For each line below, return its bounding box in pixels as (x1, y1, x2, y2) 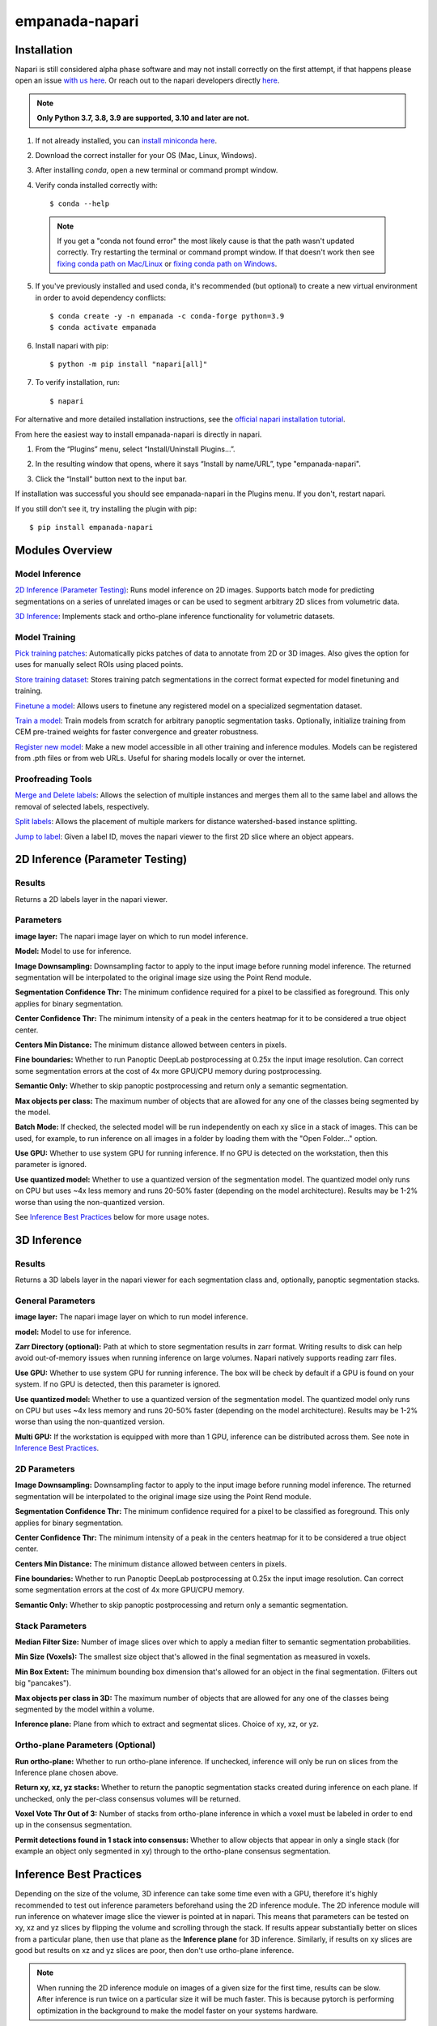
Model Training (15, 631, 76, 643)
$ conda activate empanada (49, 323, 157, 332)
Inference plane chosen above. (15, 1767, 119, 1777)
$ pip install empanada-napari (29, 523, 154, 532)
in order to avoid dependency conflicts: (35, 293, 167, 302)
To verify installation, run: (35, 378, 121, 387)
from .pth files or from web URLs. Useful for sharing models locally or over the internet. (15, 754, 306, 763)
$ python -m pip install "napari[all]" (49, 360, 208, 369)
